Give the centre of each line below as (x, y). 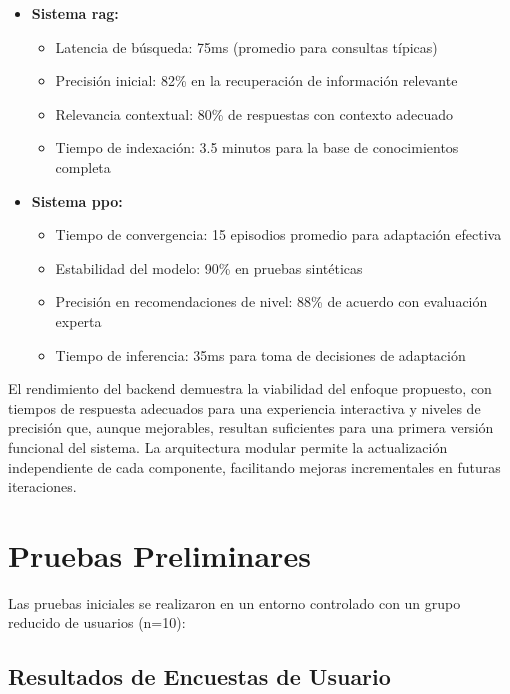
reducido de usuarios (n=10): (97, 622)
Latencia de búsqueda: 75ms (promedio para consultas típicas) (246, 46)
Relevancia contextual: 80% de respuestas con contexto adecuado (254, 113)
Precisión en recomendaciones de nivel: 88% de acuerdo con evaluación (271, 301)
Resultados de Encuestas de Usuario (199, 676)
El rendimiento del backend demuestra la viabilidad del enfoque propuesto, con (250, 388)
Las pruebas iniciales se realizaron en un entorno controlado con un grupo (234, 602)
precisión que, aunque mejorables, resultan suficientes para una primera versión (251, 427)
